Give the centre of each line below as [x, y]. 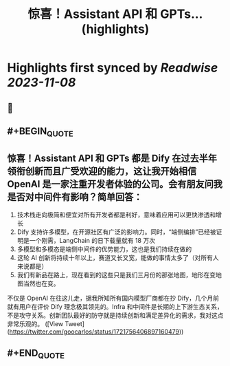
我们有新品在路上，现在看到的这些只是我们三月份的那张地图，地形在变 [116, 274]
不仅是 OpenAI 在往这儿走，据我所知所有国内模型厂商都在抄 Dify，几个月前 [113, 298]
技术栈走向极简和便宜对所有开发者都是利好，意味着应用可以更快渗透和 [116, 215]
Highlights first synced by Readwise [113, 68]
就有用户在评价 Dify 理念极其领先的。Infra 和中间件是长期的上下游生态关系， [115, 306]
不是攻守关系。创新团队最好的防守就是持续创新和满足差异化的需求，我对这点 [115, 315]
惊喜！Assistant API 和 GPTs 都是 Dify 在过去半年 [112, 158]
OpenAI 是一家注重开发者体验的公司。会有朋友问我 [115, 184]
